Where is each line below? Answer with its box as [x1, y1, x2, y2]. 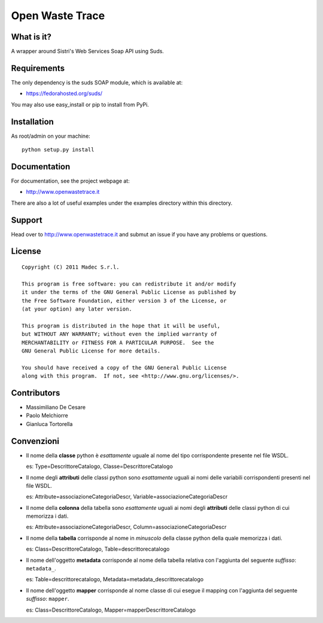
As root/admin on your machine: [11, 132, 91, 139]
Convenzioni [11, 436, 60, 446]
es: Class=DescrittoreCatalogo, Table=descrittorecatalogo [26, 545, 170, 553]
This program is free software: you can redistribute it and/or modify [22, 280, 236, 287]
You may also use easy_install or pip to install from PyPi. [11, 101, 150, 108]
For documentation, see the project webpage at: [11, 177, 130, 184]
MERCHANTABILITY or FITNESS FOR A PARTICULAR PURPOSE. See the [22, 339, 215, 346]
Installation [11, 117, 54, 127]
